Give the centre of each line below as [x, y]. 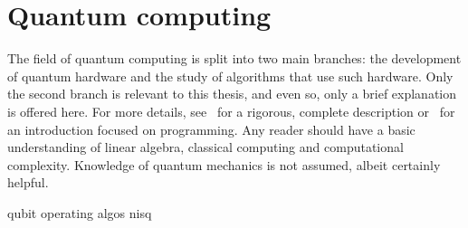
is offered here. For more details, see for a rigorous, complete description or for [231, 111]
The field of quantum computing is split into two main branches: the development [234, 58]
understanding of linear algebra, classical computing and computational [205, 147]
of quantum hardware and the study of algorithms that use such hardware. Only [230, 76]
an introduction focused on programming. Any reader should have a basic [211, 129]
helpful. [28, 182]
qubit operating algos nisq [80, 212]
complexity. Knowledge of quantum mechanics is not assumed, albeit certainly [224, 164]
